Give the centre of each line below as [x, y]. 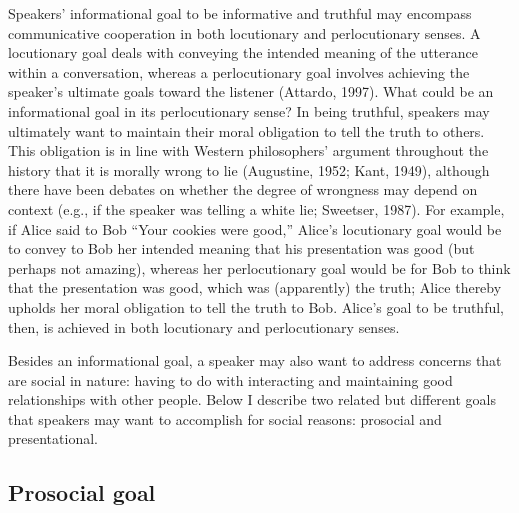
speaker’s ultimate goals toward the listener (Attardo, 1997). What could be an [251, 91]
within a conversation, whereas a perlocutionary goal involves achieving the [239, 71]
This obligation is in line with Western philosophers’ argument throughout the [248, 150]
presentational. [53, 438]
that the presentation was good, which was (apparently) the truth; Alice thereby [255, 287]
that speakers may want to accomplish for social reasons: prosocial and [225, 418]
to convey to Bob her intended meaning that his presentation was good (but [241, 248]
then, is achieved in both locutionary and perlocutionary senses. [204, 326]
